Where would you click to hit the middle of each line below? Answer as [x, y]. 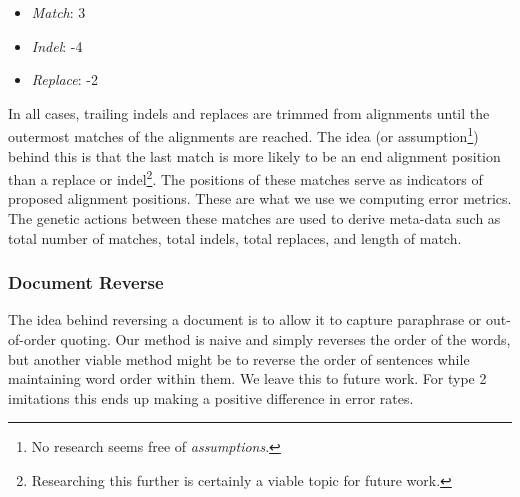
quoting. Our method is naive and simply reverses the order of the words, [285, 339]
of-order [32, 339]
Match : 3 [58, 12]
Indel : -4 [57, 45]
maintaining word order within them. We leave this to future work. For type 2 [247, 378]
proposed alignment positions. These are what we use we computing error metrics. [260, 198]
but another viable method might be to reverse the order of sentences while [239, 358]
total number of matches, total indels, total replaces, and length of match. [235, 237]
